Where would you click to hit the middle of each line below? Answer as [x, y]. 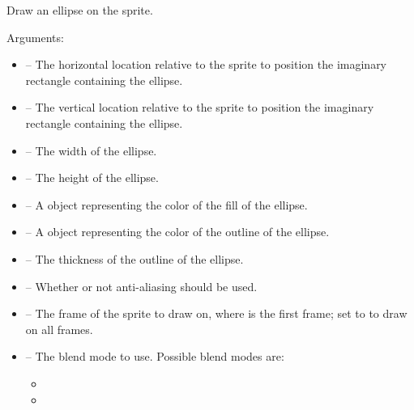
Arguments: [35, 37]
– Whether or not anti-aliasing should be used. [141, 286]
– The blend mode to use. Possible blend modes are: [155, 356]
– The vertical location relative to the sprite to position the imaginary [200, 107]
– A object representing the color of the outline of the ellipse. [177, 232]
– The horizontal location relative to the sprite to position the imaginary [206, 64]
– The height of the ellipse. [92, 178]
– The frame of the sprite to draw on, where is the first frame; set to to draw [216, 313]
